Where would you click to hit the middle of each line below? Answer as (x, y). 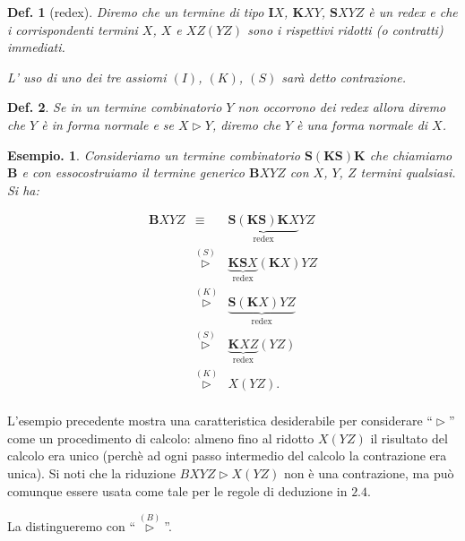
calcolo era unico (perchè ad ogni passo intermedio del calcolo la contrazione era (227, 455)
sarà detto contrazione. (344, 77)
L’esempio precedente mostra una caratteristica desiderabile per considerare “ (220, 421)
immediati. (36, 47)
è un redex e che (413, 12)
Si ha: (23, 189)
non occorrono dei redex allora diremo (342, 107)
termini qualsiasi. (408, 172)
